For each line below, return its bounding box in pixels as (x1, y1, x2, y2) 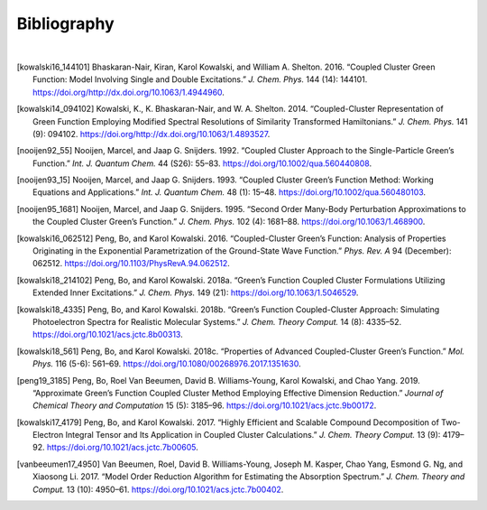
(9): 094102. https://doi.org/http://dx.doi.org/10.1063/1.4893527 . (32, 128, 271, 139)
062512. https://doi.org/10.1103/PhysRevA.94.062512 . (32, 258, 230, 269)
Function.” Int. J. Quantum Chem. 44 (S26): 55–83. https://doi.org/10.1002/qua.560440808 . (32, 158, 372, 169)
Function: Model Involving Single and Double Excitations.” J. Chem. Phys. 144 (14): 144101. (32, 74, 368, 85)
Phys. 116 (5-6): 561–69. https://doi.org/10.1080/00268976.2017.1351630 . (32, 358, 301, 369)
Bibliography (16, 14, 115, 33)
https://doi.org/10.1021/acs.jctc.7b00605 (46, 442, 197, 453)
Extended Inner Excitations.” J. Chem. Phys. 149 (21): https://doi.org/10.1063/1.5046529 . (32, 287, 359, 298)
